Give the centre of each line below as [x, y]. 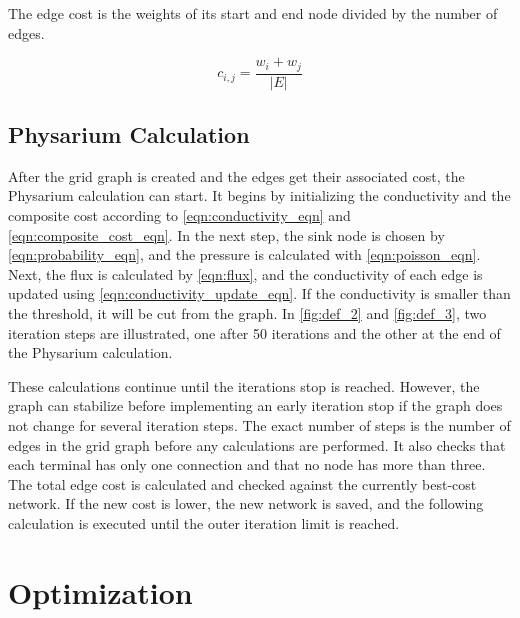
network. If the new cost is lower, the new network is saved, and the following [246, 503]
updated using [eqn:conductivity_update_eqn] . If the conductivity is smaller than [259, 293]
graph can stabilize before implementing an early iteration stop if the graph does [255, 405]
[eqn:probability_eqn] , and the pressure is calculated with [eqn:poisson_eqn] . [244, 254]
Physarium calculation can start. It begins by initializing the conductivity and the [259, 195]
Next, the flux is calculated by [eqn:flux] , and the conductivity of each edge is [245, 273]
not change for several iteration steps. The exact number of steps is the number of [259, 425]
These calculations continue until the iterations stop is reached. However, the [244, 385]
